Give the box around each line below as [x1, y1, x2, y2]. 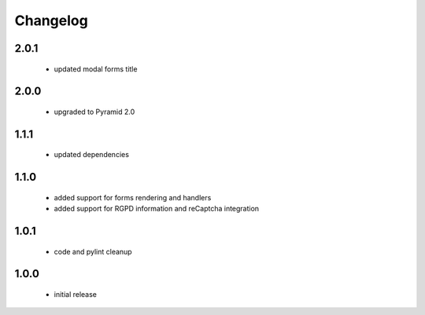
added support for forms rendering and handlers [54, 192, 212, 202]
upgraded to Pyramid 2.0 [54, 107, 135, 116]
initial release [54, 289, 98, 299]
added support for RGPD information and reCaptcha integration [54, 204, 260, 214]
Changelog [14, 12, 88, 29]
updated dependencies [54, 150, 130, 159]
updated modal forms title [54, 64, 138, 74]
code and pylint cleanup [54, 247, 133, 256]
